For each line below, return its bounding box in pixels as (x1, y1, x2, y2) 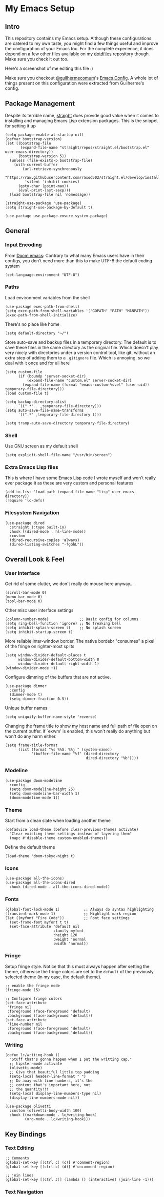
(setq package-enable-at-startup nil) (5, 132, 84, 137)
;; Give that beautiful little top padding (9, 1070, 99, 1075)
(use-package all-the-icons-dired (5, 880, 76, 885)
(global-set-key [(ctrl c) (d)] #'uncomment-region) (5, 1164, 115, 1169)
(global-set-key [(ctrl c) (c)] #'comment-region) (5, 1160, 110, 1165)
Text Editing (5, 1145, 34, 1152)
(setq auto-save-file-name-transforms (5, 408, 84, 413)
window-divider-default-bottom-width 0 (18, 657, 99, 662)
